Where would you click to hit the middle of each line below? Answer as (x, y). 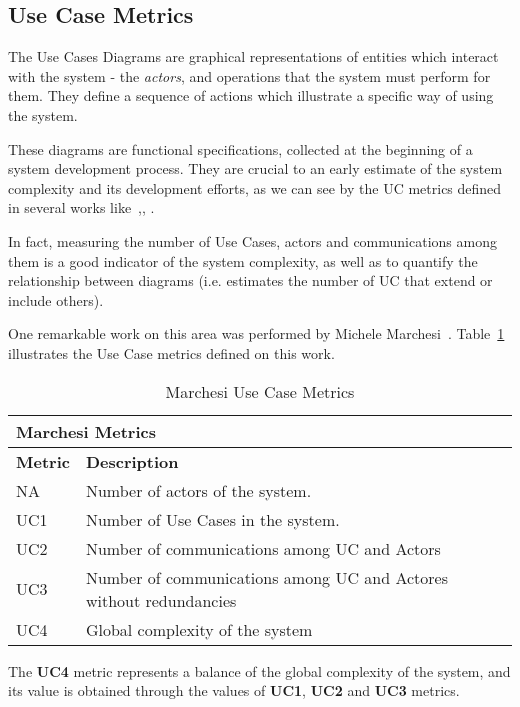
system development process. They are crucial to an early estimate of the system (255, 168)
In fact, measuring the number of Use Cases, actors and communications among (252, 240)
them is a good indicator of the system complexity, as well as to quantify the (243, 260)
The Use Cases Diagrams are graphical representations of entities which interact (253, 56)
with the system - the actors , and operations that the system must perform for (249, 75)
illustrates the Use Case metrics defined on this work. (171, 352)
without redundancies (161, 600)
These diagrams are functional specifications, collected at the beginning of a (240, 148)
